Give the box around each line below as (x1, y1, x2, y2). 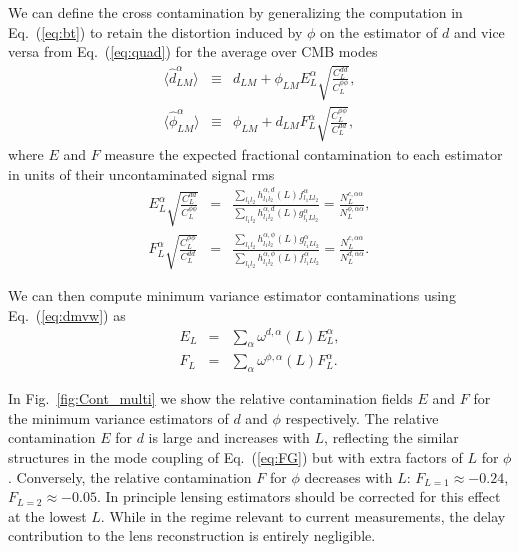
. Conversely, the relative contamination (8, 466, 252, 487)
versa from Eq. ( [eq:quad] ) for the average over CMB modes (8, 41, 378, 62)
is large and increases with (148, 427, 310, 448)
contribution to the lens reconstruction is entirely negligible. (8, 525, 376, 546)
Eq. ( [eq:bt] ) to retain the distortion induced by (8, 21, 303, 42)
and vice (453, 21, 505, 42)
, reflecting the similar (324, 427, 459, 448)
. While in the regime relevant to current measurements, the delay (100, 505, 506, 526)
